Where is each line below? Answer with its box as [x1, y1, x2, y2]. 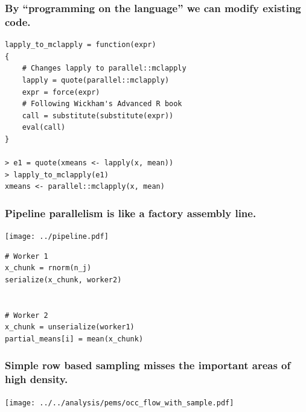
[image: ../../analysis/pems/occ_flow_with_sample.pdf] [5, 398, 234, 407]
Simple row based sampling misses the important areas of [5, 358, 291, 373]
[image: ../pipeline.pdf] [5, 232, 109, 241]
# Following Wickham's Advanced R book [22, 100, 182, 109]
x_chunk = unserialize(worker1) [5, 323, 135, 332]
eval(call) [22, 123, 66, 132]
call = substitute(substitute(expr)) [22, 111, 174, 120]
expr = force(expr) [22, 87, 100, 97]
